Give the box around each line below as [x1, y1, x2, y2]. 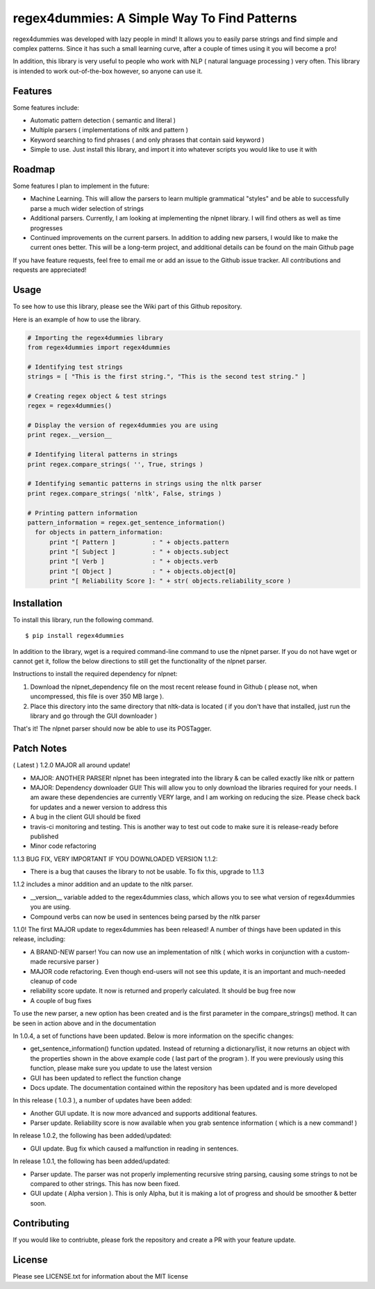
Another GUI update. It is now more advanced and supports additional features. [30, 1109, 258, 1117]
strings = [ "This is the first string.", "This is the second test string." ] [27, 373, 306, 381]
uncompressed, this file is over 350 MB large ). [30, 692, 165, 700]
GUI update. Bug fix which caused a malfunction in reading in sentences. [30, 1144, 239, 1153]
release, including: [12, 935, 66, 943]
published [30, 832, 59, 840]
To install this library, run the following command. [12, 616, 154, 624]
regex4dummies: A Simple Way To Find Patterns [12, 10, 298, 26]
